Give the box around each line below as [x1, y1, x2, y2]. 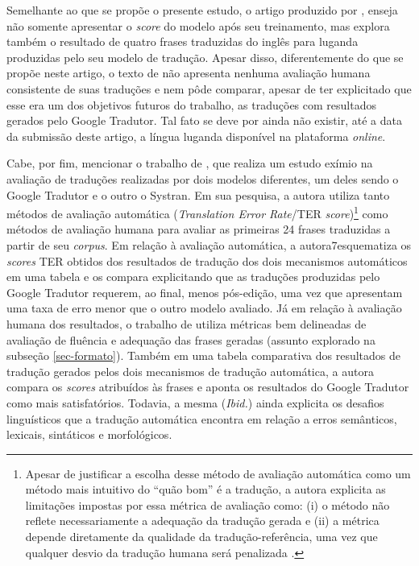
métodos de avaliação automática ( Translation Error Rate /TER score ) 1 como [6, 203, 388, 221]
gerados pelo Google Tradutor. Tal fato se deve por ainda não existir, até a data [6, 112, 402, 129]
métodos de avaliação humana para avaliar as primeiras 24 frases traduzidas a [6, 221, 391, 238]
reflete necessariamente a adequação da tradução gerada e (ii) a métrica [25, 512, 380, 529]
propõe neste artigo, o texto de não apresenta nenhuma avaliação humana [6, 64, 371, 81]
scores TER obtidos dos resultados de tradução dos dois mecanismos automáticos [6, 252, 408, 269]
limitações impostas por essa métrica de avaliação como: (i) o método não [25, 496, 390, 513]
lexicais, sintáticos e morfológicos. [6, 426, 172, 443]
